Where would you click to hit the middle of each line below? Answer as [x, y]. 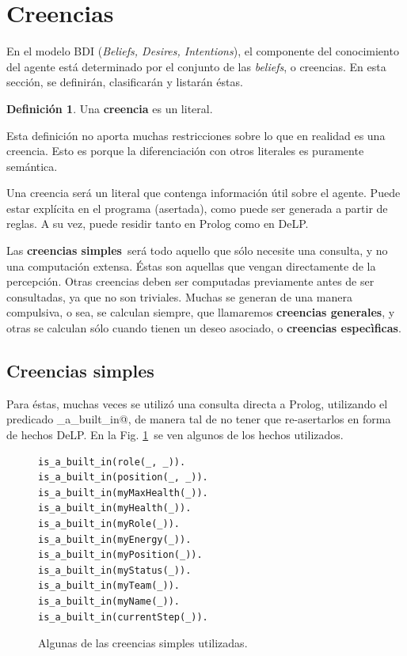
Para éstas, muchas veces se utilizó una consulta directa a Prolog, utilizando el [197, 403]
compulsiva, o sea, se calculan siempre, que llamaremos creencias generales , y [201, 312]
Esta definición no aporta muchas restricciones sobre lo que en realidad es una [196, 135]
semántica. [32, 166]
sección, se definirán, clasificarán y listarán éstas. [125, 82]
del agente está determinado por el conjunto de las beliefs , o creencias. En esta [196, 66]
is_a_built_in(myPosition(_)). [120, 555]
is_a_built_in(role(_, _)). [112, 462]
